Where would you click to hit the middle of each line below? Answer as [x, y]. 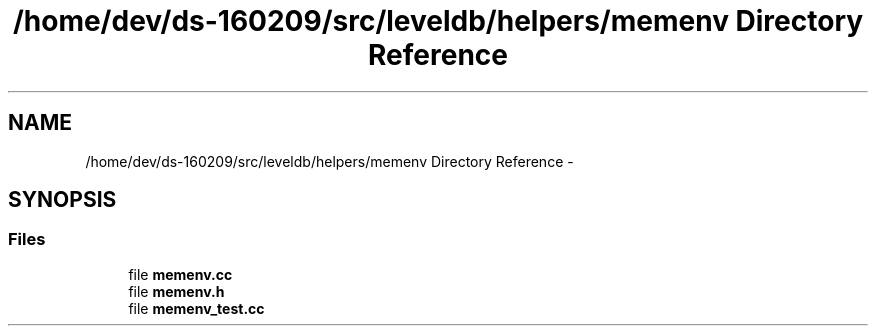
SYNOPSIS [62, 200]
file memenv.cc [180, 274]
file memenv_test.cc [196, 308]
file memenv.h [176, 291]
